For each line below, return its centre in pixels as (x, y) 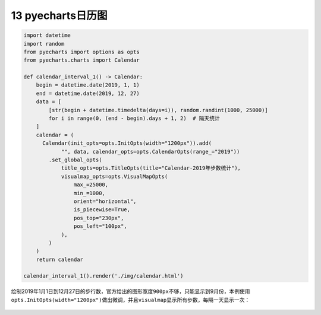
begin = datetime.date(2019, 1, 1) (88, 85)
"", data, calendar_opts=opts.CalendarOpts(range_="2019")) (150, 152)
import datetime (47, 35)
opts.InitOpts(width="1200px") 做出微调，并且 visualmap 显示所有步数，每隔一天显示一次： (130, 300)
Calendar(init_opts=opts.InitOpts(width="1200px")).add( (127, 143)
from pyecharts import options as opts (81, 52)
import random (44, 44)
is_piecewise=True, (102, 210)
